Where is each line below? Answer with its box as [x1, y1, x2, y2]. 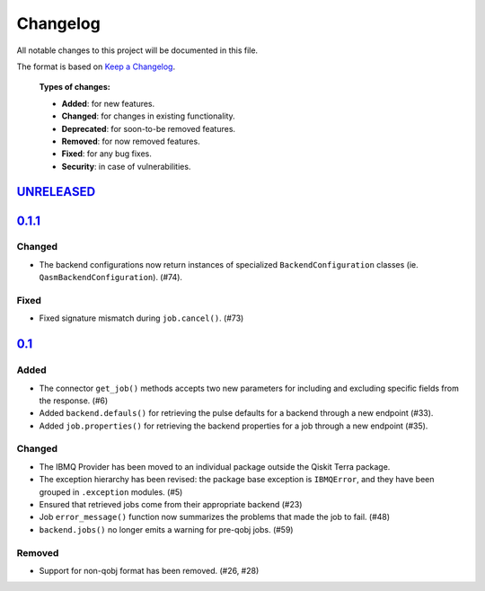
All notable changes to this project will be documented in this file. [16, 45, 259, 56]
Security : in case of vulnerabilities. [61, 161, 191, 172]
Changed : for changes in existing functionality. [61, 110, 235, 121]
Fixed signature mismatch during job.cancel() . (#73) [39, 313, 244, 323]
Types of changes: [39, 82, 111, 93]
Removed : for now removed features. [61, 136, 201, 146]
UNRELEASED [16, 184, 96, 199]
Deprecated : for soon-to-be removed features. [61, 123, 236, 134]
